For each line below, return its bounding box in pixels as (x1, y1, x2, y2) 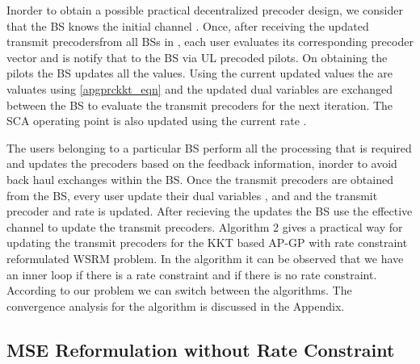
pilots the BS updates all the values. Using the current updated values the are (6, 65, 393, 82)
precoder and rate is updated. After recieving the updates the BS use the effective (6, 203, 413, 220)
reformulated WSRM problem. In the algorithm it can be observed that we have (6, 249, 404, 266)
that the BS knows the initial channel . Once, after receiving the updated (6, 17, 369, 34)
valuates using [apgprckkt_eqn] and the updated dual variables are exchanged (6, 80, 393, 97)
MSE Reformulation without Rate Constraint (6, 337, 395, 362)
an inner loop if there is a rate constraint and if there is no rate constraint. (6, 266, 377, 282)
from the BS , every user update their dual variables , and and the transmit (6, 186, 378, 203)
